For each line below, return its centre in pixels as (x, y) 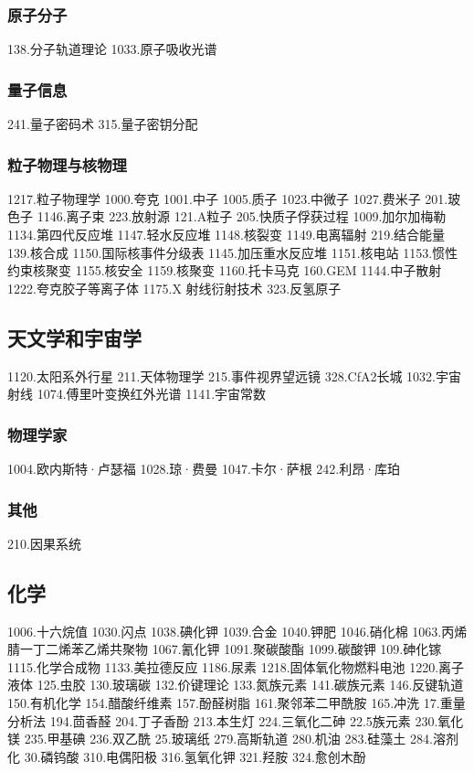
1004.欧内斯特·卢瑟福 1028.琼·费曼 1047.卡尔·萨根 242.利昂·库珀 (204, 469)
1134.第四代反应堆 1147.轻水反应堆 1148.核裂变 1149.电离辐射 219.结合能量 (226, 235)
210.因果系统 (44, 543)
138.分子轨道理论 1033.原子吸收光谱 (112, 49)
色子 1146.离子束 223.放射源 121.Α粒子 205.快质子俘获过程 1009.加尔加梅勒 (227, 216)
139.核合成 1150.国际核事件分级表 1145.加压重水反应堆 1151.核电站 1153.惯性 (233, 252)
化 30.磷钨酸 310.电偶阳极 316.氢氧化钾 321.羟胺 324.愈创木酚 (187, 756)
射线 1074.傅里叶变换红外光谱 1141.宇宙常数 (137, 394)
